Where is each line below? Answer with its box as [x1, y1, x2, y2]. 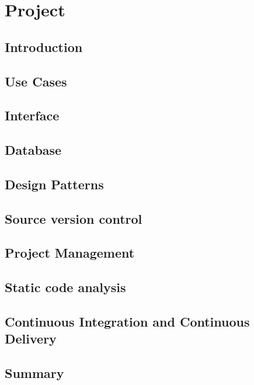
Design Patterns [5, 175, 104, 193]
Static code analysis [5, 278, 126, 296]
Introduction [5, 37, 83, 56]
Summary [5, 364, 64, 382]
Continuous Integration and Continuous [5, 313, 250, 331]
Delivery [5, 329, 57, 348]
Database [5, 141, 62, 159]
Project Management [5, 244, 135, 262]
